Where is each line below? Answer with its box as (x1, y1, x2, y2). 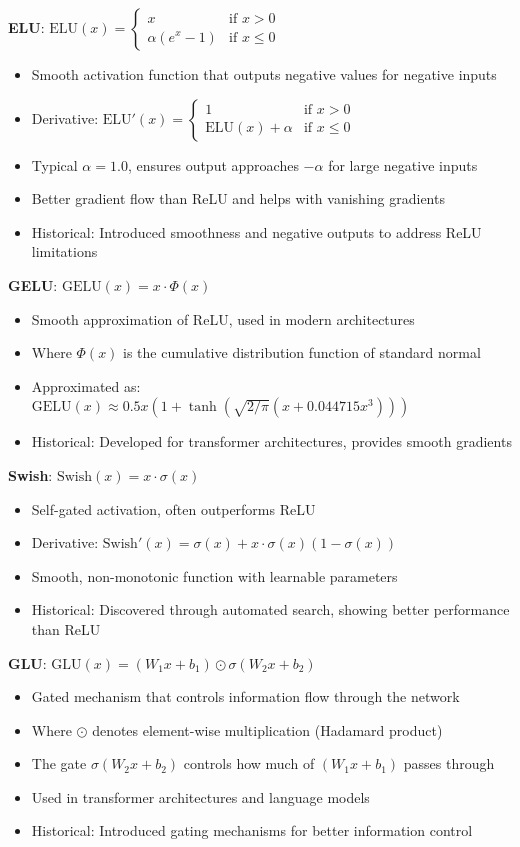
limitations (31, 241, 98, 262)
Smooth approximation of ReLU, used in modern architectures (31, 308, 415, 329)
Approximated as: (31, 375, 141, 396)
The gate (31, 753, 87, 774)
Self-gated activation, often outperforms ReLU (31, 498, 316, 519)
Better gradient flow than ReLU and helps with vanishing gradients (31, 188, 445, 209)
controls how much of (183, 753, 315, 774)
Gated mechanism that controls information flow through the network (31, 686, 460, 707)
